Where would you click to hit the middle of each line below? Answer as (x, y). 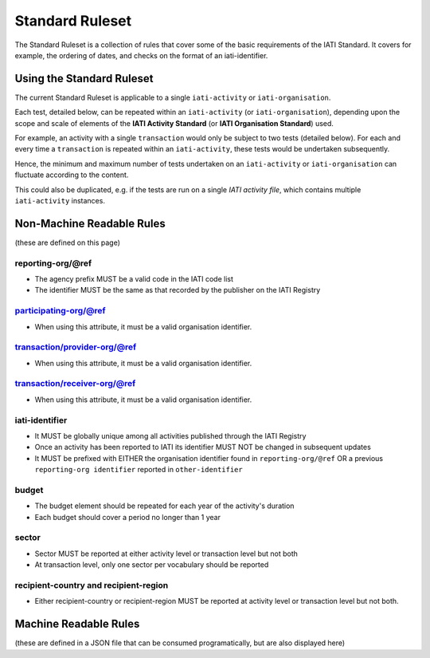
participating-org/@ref (61, 311)
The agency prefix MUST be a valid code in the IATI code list (134, 279)
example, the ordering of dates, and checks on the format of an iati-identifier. (141, 55)
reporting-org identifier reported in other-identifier (139, 470)
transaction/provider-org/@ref (76, 347)
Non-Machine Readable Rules (90, 223)
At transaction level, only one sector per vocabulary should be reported (152, 565)
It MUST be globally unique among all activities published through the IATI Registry (170, 435)
